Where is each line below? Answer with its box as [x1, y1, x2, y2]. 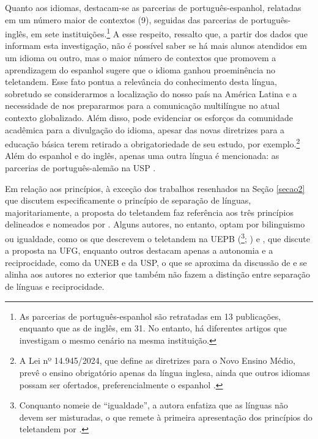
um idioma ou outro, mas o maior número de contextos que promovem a [5, 51, 276, 64]
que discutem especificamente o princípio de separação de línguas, [5, 194, 251, 207]
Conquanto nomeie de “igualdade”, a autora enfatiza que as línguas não [19, 399, 288, 411]
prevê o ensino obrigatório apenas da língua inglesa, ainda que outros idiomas [19, 366, 310, 378]
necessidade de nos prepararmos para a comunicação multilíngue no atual [5, 99, 280, 112]
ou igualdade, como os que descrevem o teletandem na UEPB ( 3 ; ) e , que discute [5, 231, 310, 245]
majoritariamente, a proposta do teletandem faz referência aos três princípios [5, 205, 294, 218]
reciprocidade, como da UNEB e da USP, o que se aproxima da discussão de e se [5, 256, 307, 268]
